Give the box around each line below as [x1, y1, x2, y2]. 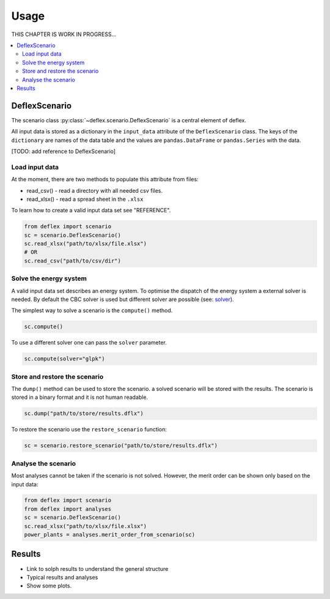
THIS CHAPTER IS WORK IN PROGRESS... [11, 31, 117, 38]
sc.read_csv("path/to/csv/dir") [24, 257, 122, 264]
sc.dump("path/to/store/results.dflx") [24, 410, 144, 417]
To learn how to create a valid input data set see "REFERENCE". [11, 207, 171, 214]
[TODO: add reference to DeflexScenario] [11, 147, 116, 155]
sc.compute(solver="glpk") [24, 355, 105, 362]
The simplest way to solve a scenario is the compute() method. [11, 307, 173, 314]
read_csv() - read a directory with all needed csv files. [26, 187, 163, 194]
